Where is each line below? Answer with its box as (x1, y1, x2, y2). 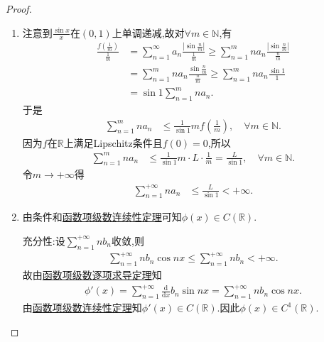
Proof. (6, 1, 32, 16)
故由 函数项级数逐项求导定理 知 (22, 267, 162, 282)
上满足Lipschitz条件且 (63, 135, 163, 150)
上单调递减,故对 (112, 25, 185, 40)
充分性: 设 (22, 233, 65, 248)
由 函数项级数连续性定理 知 (22, 300, 142, 315)
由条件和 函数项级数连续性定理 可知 (22, 209, 182, 224)
